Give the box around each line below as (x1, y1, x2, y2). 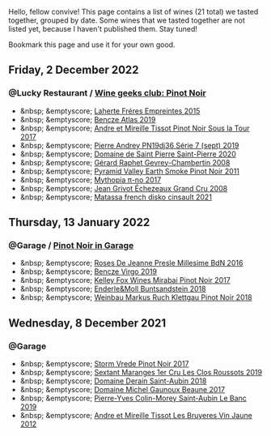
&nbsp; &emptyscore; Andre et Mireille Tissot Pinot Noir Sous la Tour (19, 123, 250, 133)
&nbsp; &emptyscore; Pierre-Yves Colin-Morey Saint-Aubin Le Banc (19, 393, 247, 404)
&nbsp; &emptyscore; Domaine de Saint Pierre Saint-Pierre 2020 (19, 149, 236, 159)
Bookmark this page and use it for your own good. (8, 40, 176, 49)
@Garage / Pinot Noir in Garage (8, 240, 134, 250)
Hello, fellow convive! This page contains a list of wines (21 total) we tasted (8, 7, 259, 16)
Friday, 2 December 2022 (8, 63, 139, 77)
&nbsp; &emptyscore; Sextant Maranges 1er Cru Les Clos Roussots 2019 (19, 368, 263, 378)
